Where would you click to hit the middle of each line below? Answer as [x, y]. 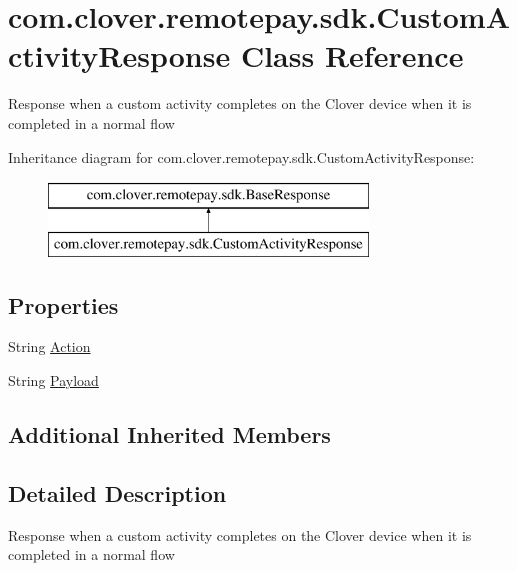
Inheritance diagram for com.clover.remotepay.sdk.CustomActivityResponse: [241, 156]
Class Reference [352, 55]
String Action [49, 346]
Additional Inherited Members [169, 434]
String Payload [53, 380]
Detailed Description [117, 492]
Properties [63, 304]
